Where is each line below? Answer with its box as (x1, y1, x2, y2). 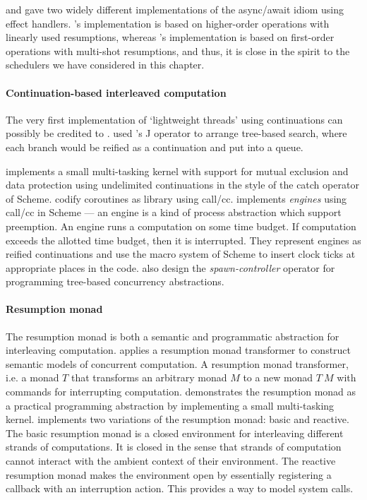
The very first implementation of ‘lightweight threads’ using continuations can (6, 112, 343, 126)
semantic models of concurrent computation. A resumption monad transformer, (6, 356, 349, 371)
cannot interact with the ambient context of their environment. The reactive (6, 453, 336, 468)
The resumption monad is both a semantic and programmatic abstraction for (6, 328, 339, 343)
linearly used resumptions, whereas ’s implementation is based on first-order (6, 30, 335, 44)
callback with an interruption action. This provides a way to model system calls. (6, 481, 354, 496)
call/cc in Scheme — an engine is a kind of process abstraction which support (6, 205, 342, 220)
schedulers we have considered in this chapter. (6, 57, 205, 72)
